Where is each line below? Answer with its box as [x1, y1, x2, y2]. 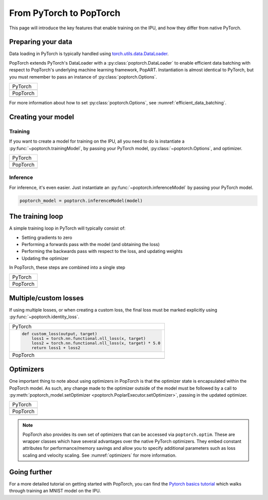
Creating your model [9, 112, 74, 121]
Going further [9, 468, 52, 476]
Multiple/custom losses [9, 294, 84, 302]
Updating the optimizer [21, 255, 69, 261]
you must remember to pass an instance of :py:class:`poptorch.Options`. [9, 74, 157, 80]
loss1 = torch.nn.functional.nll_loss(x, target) [31, 335, 146, 341]
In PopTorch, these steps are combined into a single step [9, 264, 126, 270]
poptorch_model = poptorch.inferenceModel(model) [19, 198, 143, 203]
